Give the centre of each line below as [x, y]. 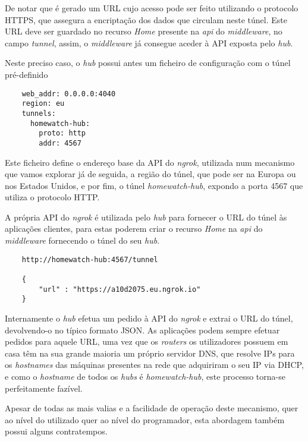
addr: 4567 [60, 143]
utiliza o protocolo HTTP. [52, 197]
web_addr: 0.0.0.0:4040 [69, 94]
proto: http [62, 133]
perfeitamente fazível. [44, 388]
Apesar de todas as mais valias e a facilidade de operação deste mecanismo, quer [152, 408]
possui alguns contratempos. [56, 431]
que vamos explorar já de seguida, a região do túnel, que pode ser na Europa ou [150, 174]
